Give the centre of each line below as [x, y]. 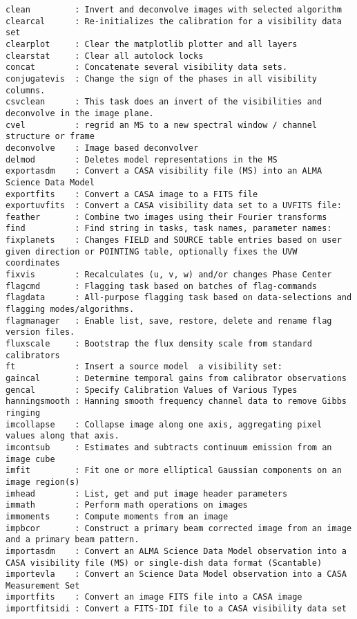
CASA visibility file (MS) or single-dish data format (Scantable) [164, 563]
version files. [40, 332]
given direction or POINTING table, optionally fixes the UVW [152, 251]
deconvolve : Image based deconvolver [102, 148]
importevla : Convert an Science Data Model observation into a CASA [176, 574]
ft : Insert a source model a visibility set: [144, 367]
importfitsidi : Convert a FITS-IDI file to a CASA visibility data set [176, 609]
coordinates [33, 263]
